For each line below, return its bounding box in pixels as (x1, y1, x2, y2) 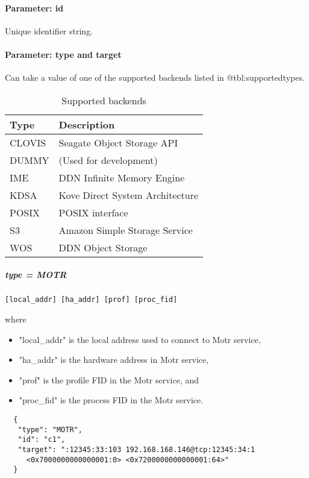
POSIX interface (58, 205, 128, 219)
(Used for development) (58, 153, 158, 167)
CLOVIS (10, 135, 46, 149)
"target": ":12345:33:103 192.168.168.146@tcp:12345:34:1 (17, 445, 255, 454)
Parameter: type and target (5, 48, 122, 60)
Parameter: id (5, 1, 64, 14)
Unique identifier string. (5, 24, 93, 37)
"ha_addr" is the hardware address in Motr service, (19, 353, 209, 366)
